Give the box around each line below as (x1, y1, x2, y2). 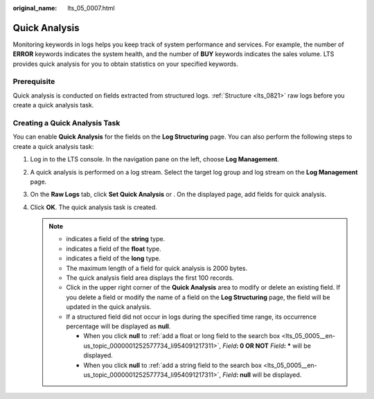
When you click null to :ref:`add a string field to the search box (83, 361, 262, 369)
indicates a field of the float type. (66, 245, 162, 253)
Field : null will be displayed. (222, 371, 302, 379)
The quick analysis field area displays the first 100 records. (66, 274, 235, 282)
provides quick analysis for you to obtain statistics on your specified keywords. (12, 60, 238, 68)
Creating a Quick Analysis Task (12, 118, 121, 127)
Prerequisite (12, 77, 55, 87)
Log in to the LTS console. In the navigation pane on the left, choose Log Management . (30, 155, 280, 163)
